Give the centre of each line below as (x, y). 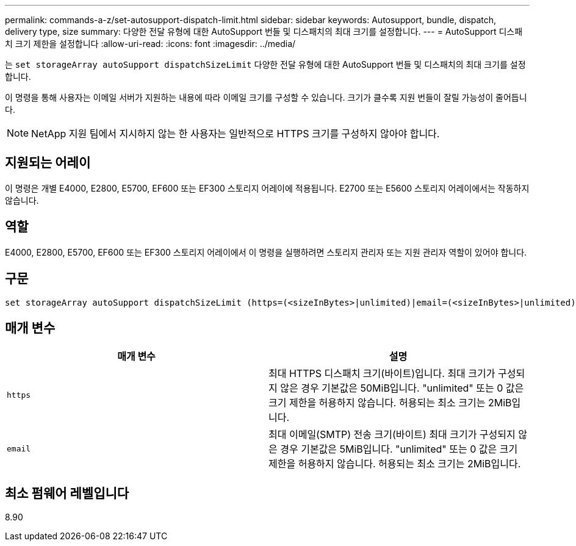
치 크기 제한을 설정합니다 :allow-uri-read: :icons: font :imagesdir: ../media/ (150, 44)
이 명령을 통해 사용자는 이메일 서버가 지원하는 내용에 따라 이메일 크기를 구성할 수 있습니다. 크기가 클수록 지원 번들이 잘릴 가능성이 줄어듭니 (266, 97)
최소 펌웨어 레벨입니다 (67, 493)
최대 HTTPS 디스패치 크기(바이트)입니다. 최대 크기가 (382, 374)
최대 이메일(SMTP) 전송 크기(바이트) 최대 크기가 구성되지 (392, 435)
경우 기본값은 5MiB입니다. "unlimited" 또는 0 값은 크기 (399, 449)
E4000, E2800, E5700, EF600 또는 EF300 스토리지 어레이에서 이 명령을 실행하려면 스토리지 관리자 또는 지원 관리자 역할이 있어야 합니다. (266, 252)
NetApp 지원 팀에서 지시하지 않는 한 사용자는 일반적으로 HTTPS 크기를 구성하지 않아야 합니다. (236, 134)
